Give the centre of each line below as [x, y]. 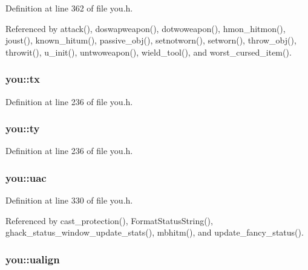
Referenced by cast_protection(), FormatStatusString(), [109, 220]
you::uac [26, 177]
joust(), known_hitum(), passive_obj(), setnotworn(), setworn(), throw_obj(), [151, 40]
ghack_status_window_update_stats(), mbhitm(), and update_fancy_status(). [155, 232]
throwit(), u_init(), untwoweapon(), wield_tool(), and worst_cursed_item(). [149, 52]
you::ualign [33, 259]
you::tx [23, 79]
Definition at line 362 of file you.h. [69, 8]
